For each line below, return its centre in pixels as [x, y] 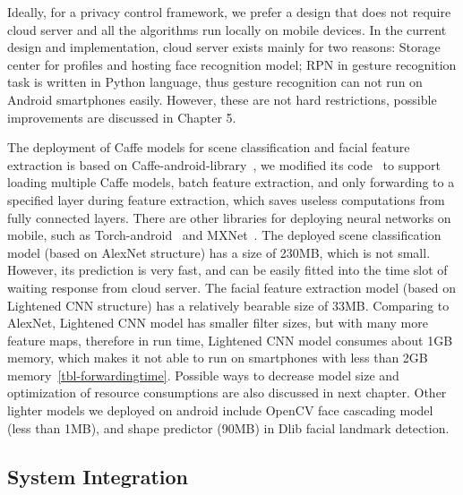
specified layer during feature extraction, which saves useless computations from [226, 199]
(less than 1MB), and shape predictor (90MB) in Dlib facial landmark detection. [228, 427]
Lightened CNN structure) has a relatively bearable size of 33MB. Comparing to [228, 305]
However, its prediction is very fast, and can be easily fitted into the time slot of [227, 270]
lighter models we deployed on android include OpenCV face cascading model [220, 410]
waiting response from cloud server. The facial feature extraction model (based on [232, 287]
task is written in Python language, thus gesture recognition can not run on [215, 82]
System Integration [98, 476]
